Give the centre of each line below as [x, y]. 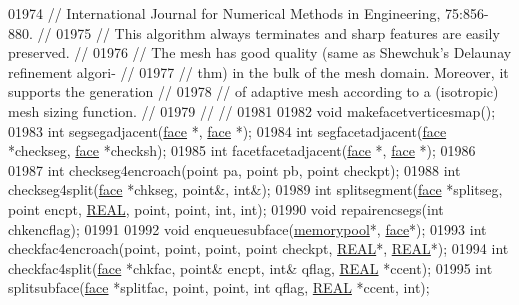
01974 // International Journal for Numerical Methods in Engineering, [224, 13]
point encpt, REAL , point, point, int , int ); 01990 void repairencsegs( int [226, 208]
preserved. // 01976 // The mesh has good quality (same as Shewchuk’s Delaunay [260, 52]
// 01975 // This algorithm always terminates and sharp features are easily [268, 32]
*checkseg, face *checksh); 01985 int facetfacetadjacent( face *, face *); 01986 [242, 150]
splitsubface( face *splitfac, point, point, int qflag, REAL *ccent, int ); [219, 287]
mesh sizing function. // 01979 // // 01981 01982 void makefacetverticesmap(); [252, 110]
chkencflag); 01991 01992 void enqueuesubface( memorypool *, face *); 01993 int [247, 228]
